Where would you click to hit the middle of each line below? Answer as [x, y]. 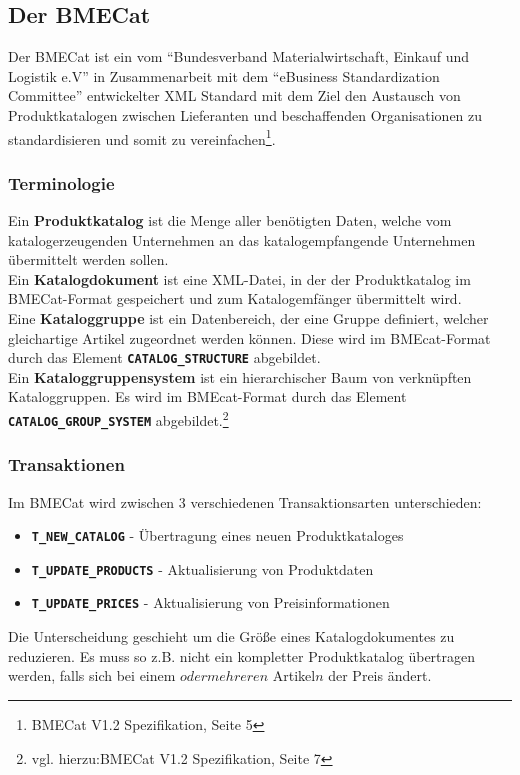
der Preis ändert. [380, 675]
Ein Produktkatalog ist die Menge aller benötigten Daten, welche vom [230, 220]
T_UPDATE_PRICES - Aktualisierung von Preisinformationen [210, 602]
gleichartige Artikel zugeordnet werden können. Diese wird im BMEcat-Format [249, 337]
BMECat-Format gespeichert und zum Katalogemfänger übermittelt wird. [235, 298]
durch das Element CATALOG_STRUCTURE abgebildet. [164, 357]
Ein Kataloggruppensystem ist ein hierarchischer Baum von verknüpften [240, 376]
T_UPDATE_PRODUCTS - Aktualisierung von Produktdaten [202, 568]
